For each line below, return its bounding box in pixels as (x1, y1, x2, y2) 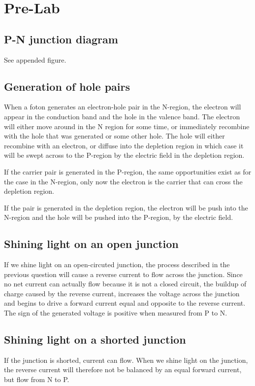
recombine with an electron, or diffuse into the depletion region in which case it (4, 140, 244, 150)
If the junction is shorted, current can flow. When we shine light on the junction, (4, 354, 248, 365)
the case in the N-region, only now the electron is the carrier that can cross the (4, 176, 243, 186)
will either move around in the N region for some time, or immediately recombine (4, 121, 250, 131)
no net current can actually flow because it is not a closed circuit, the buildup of (4, 279, 247, 289)
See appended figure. (4, 54, 66, 65)
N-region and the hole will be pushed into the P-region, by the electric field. (4, 212, 233, 222)
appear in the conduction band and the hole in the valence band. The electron (4, 111, 240, 121)
